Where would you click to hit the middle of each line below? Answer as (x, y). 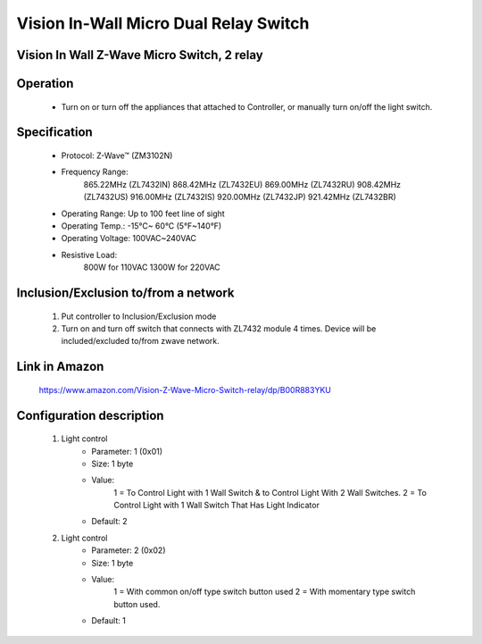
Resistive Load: (89, 255)
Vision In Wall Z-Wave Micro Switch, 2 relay (140, 55)
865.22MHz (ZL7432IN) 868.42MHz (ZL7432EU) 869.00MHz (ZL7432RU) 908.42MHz (242, 184)
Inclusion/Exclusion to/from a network (125, 293)
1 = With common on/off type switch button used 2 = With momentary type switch (265, 592)
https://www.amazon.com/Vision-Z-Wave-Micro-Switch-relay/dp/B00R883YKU (185, 389)
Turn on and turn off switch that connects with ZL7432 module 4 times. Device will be (219, 328)
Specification (54, 133)
